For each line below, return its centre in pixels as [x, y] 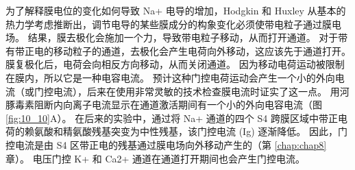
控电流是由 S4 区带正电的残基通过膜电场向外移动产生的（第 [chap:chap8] [166, 144]
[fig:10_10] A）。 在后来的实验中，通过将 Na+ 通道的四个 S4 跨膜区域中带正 [172, 118]
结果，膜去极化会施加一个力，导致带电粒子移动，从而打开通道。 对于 [183, 37]
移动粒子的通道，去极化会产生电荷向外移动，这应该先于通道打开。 [202, 50]
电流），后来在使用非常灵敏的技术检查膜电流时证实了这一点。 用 [196, 91]
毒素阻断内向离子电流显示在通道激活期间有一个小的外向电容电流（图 [168, 105]
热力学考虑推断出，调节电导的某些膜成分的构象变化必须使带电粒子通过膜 [169, 24]
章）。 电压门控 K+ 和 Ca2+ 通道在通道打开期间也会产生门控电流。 [156, 158]
